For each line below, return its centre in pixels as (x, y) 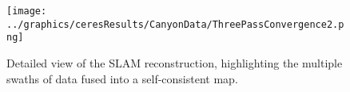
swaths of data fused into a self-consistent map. (122, 78)
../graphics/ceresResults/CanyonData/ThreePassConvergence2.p (175, 24)
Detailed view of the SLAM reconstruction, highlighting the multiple (175, 62)
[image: (27, 11)
